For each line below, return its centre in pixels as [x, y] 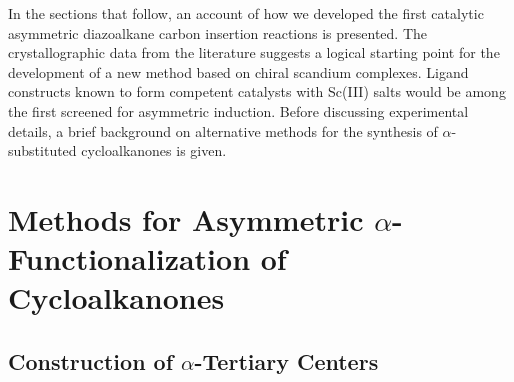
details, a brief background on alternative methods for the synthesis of [223, 130]
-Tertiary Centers [286, 360]
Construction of [91, 360]
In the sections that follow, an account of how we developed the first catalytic [246, 13]
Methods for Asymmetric [186, 218]
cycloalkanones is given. [154, 150]
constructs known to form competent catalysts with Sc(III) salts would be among [257, 91]
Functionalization [129, 258]
